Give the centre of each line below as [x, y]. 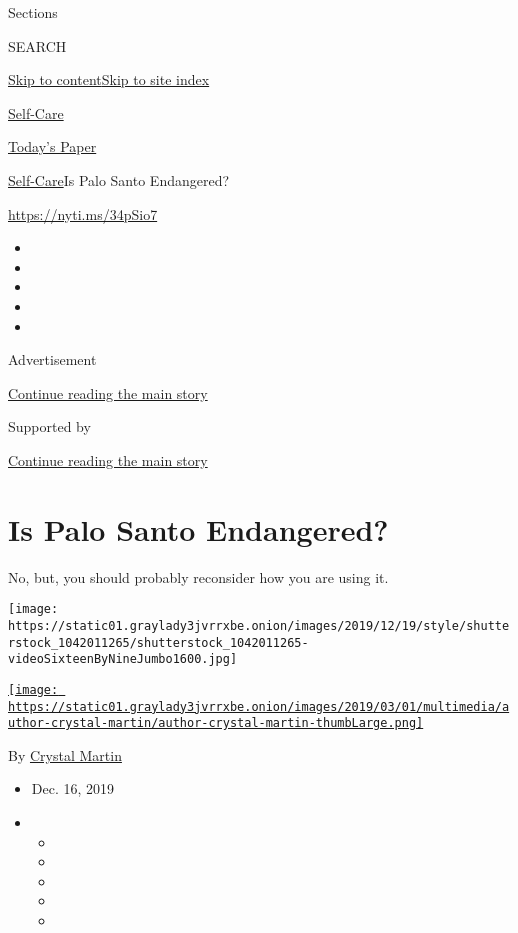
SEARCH [37, 45]
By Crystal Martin [65, 754]
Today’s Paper [52, 146]
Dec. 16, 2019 [73, 788]
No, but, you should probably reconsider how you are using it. [198, 576]
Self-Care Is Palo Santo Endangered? [119, 179]
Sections [33, 12]
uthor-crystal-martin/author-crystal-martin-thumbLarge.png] [216, 723]
